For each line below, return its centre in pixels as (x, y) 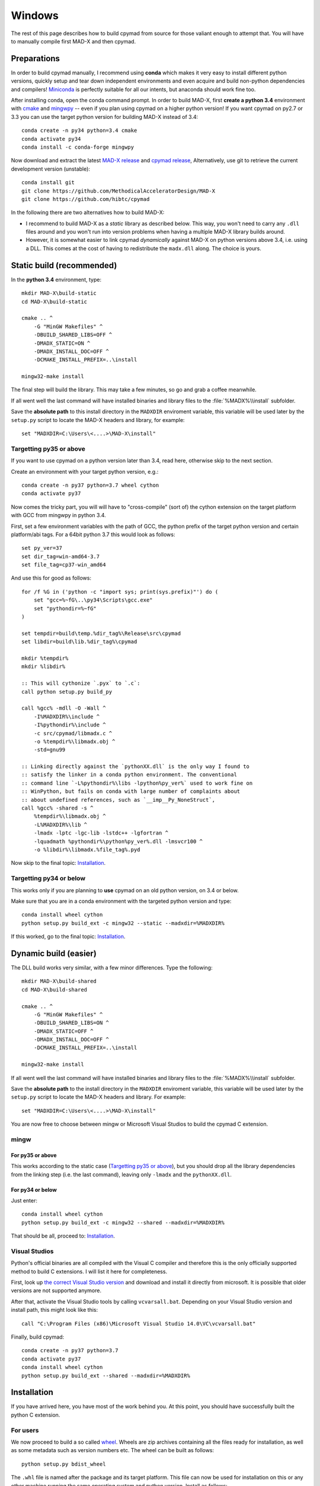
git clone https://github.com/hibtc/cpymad (86, 199)
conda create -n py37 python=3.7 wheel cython (90, 485)
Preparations (36, 59)
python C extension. (36, 1415)
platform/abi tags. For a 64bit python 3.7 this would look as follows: (93, 534)
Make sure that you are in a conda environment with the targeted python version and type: (121, 901)
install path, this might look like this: (55, 1310)
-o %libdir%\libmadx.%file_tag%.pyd (87, 849)
